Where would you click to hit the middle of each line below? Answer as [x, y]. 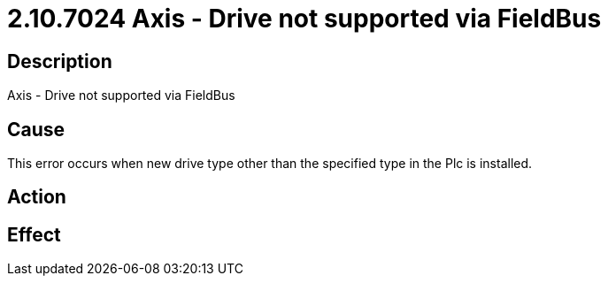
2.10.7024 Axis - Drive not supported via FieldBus [304, 19]
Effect [34, 234]
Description [60, 61]
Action [37, 197]
